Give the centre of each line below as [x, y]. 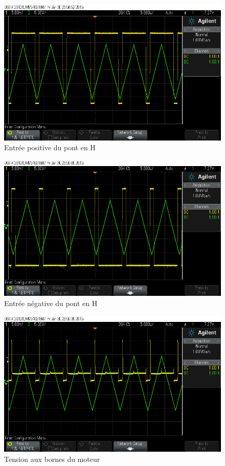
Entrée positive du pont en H [50, 147]
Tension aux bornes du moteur [52, 459]
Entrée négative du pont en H [51, 303]
